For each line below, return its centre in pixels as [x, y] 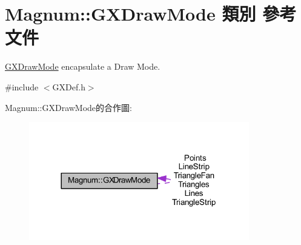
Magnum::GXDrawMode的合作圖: [68, 107]
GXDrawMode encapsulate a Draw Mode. [83, 66]
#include [22, 86]
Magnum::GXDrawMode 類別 [131, 14]
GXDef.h [69, 86]
